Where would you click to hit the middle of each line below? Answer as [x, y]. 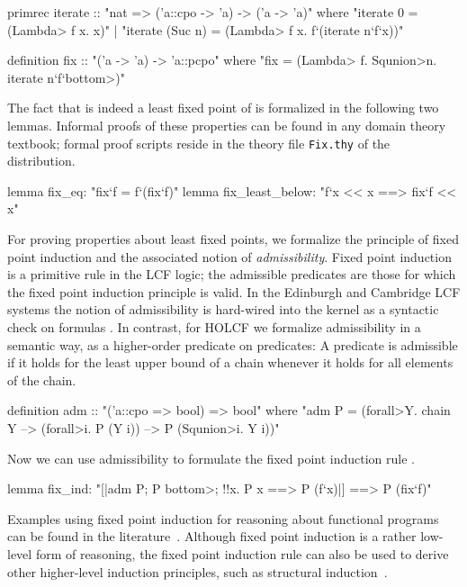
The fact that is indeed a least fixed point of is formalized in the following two [223, 108]
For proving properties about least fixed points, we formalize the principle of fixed [233, 239]
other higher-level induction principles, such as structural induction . [198, 571]
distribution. [41, 161]
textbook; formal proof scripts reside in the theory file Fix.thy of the [199, 143]
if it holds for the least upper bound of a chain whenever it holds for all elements [230, 362]
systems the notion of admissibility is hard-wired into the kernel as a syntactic [223, 309]
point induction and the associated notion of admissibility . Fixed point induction [229, 256]
